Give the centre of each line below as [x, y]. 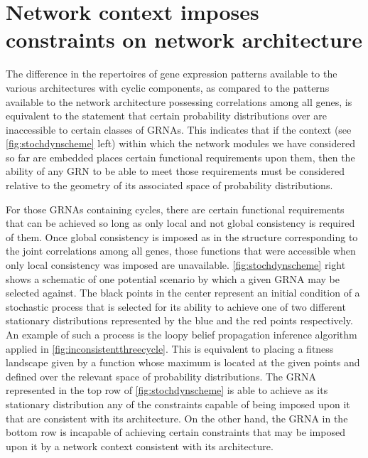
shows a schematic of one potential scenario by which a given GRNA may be [173, 278]
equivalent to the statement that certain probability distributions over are [166, 116]
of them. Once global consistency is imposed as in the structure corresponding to [182, 236]
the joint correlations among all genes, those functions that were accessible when [181, 251]
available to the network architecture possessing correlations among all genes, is [179, 101]
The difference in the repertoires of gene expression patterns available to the [172, 74]
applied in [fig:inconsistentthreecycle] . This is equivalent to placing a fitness [170, 348]
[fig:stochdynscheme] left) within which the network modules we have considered [180, 143]
